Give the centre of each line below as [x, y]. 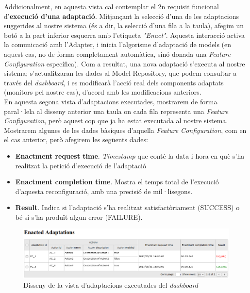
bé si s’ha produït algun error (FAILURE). [79, 217]
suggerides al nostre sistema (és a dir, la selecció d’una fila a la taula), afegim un [124, 25]
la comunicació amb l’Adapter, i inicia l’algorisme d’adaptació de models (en [118, 44]
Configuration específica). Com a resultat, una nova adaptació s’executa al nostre [125, 63]
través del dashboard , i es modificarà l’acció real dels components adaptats [114, 82]
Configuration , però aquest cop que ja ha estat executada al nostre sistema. [116, 121]
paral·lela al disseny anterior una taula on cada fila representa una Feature [116, 111]
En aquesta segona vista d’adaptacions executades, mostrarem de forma [111, 101]
